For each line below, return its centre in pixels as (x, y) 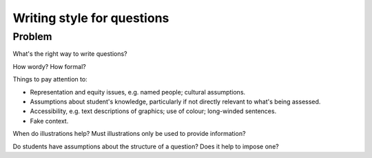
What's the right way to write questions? (70, 54)
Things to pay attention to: (50, 79)
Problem (32, 37)
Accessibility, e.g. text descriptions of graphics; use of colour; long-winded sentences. (153, 111)
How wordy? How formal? (49, 66)
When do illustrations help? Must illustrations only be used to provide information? (129, 134)
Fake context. (49, 121)
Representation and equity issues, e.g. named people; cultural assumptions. (138, 92)
